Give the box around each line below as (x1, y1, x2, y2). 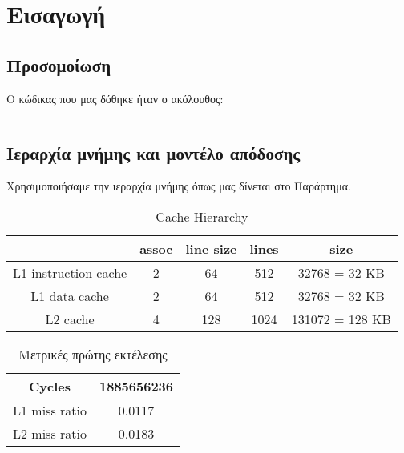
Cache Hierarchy (156, 206, 248, 226)
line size (185, 239, 237, 258)
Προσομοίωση (6, 52, 111, 77)
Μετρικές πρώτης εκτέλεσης (18, 344, 168, 363)
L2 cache (45, 309, 95, 328)
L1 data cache (30, 286, 109, 305)
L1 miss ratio (13, 400, 87, 419)
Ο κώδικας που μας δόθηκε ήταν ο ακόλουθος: (6, 90, 224, 106)
